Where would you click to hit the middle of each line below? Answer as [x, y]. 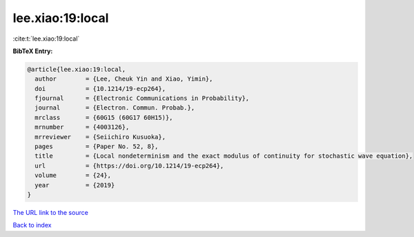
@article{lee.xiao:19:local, [77, 69]
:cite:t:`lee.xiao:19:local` [46, 39]
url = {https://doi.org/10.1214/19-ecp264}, [129, 166]
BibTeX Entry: [33, 51]
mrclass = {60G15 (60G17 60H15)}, [104, 117]
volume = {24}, [73, 175]
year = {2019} [75, 185]
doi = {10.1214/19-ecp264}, [100, 89]
